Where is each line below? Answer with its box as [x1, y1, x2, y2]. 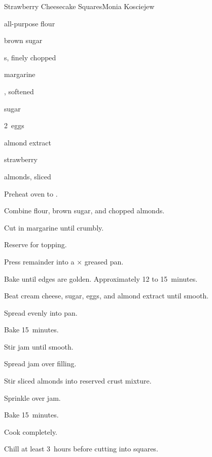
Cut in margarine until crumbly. [4, 222, 104, 233]
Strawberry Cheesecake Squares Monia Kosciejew [4, 1, 155, 11]
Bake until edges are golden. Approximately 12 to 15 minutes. [4, 273, 198, 284]
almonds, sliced [4, 171, 51, 181]
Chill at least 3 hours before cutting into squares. [4, 443, 158, 454]
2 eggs [4, 120, 24, 131]
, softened [4, 86, 34, 96]
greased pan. [84, 256, 124, 266]
